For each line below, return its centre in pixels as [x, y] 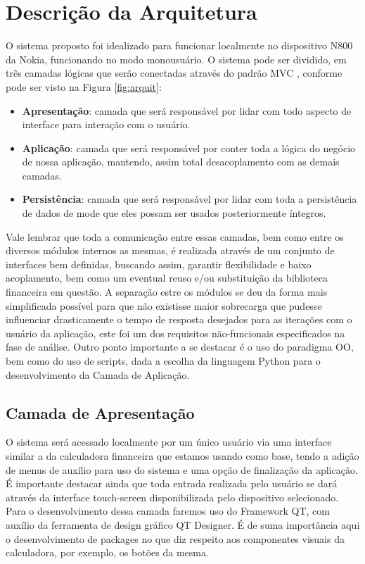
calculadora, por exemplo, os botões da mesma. [107, 552]
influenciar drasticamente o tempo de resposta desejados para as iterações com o [179, 319]
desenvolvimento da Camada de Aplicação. [98, 374]
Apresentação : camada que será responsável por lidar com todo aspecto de [187, 110]
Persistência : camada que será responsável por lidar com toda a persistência [190, 199]
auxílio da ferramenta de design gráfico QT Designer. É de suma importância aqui [183, 524]
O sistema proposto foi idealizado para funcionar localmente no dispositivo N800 [179, 45]
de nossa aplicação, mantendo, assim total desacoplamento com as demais [181, 162]
